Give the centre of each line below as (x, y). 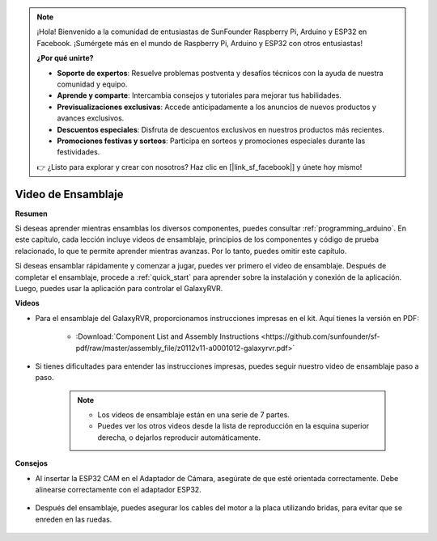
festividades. (78, 152)
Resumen (31, 213)
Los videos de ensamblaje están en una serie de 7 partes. (194, 415)
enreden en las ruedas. (74, 519)
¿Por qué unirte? (65, 58)
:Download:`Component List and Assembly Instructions (168, 336)
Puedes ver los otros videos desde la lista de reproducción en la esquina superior (233, 426)
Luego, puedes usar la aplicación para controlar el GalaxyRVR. (119, 288)
